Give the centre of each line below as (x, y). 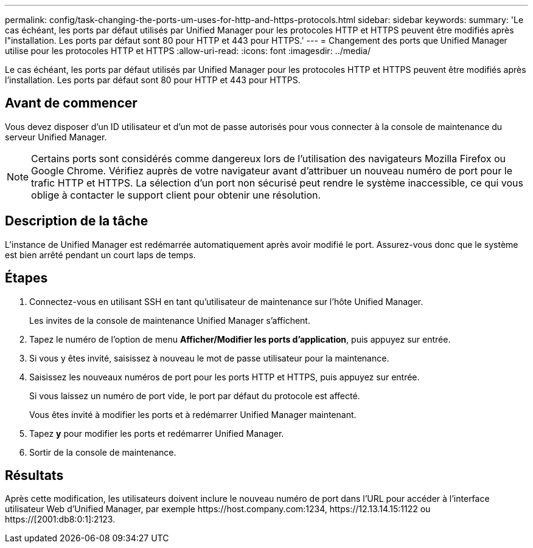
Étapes (26, 278)
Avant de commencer (71, 103)
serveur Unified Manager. (56, 137)
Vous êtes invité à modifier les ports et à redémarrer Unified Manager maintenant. (193, 414)
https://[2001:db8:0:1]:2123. (60, 519)
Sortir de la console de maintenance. (103, 452)
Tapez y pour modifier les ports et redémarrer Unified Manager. (157, 433)
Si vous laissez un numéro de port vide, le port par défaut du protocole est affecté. (195, 396)
